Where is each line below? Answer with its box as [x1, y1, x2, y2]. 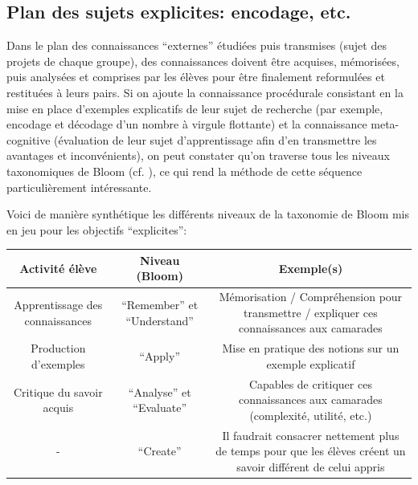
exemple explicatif [266, 355, 355, 372]
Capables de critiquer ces [248, 375, 372, 392]
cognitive [6, 131, 51, 148]
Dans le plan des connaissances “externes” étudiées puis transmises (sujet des [6, 37, 387, 54]
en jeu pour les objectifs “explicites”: [6, 221, 187, 238]
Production [31, 340, 86, 357]
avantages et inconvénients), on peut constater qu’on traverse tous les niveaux [6, 147, 390, 164]
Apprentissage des [14, 296, 103, 313]
